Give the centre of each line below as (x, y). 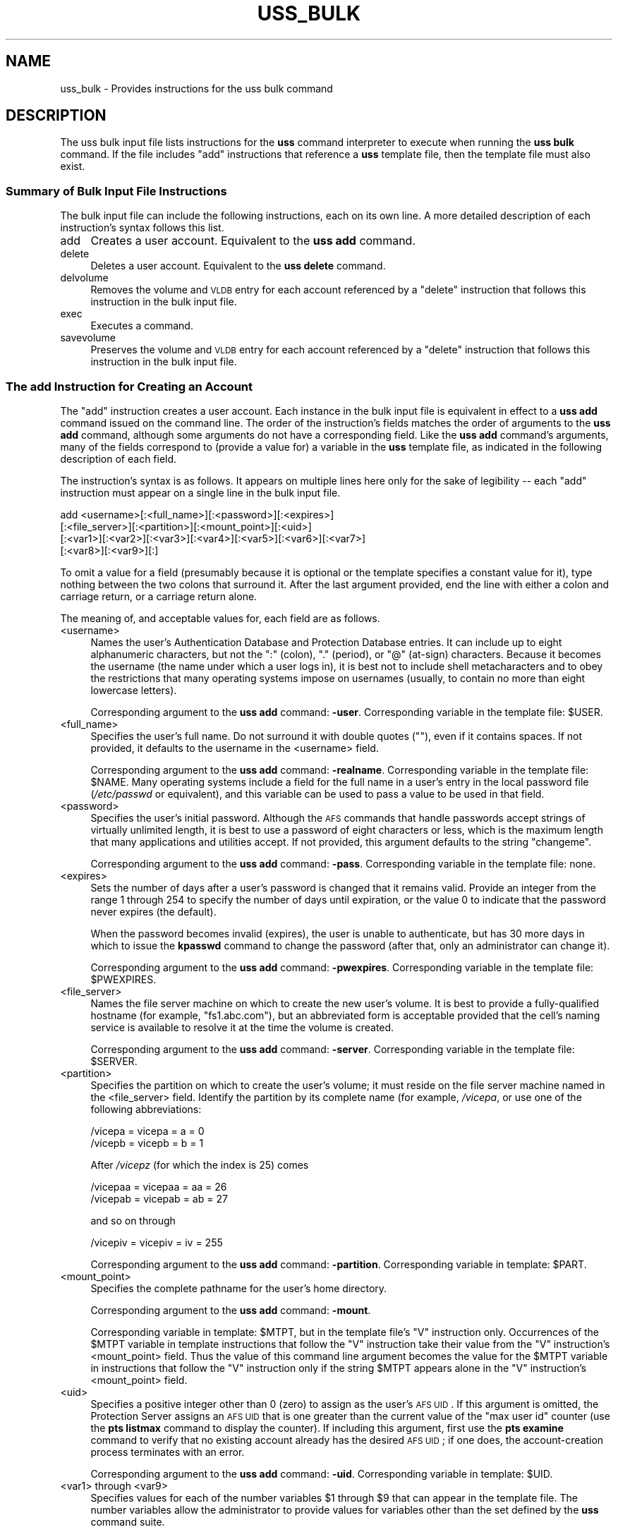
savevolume (88, 338)
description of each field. (119, 458)
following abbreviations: (146, 1109)
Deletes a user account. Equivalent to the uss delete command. (238, 266)
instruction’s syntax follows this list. (142, 228)
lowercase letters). (134, 690)
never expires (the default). (153, 911)
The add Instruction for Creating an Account (129, 386)
